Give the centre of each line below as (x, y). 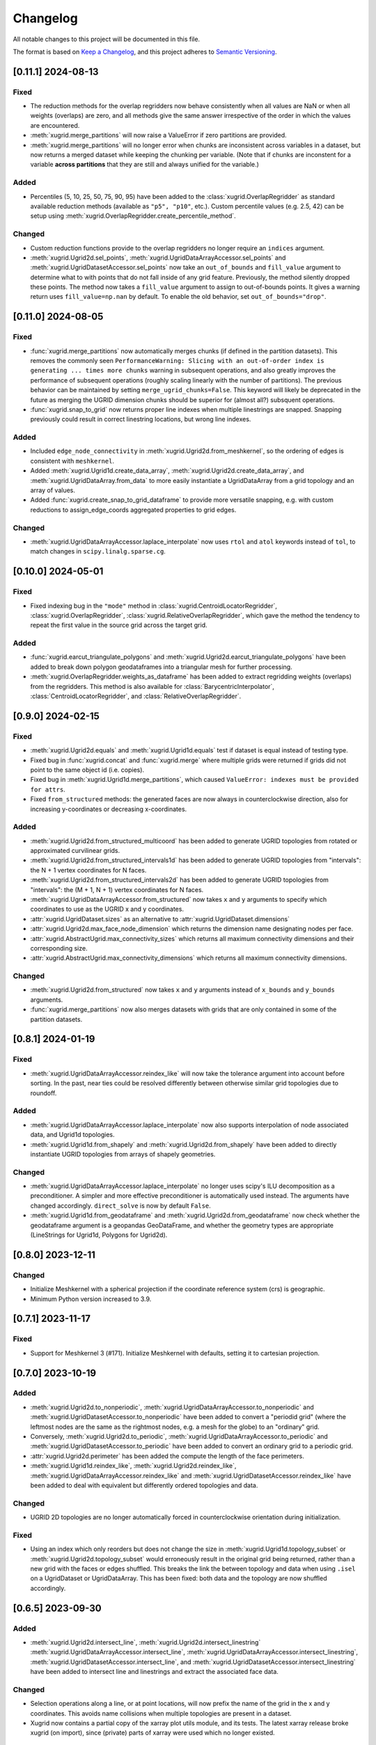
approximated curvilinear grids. (75, 851)
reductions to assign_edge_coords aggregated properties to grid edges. (133, 510)
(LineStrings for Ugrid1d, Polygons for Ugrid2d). (99, 1235)
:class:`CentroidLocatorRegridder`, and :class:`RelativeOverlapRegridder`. (136, 696)
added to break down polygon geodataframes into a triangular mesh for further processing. (161, 667)
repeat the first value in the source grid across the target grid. (119, 625)
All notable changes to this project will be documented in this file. (107, 39)
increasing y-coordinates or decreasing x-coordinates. (109, 809)
